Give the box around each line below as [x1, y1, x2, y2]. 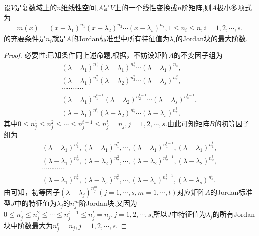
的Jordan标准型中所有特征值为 [71, 33, 170, 43]
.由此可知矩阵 [165, 118, 209, 129]
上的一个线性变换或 [114, 2, 178, 12]
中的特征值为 [14, 198, 57, 208]
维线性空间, [61, 2, 98, 12]
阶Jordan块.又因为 [79, 198, 137, 208]
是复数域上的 [15, 2, 57, 12]
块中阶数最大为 [4, 220, 53, 230]
